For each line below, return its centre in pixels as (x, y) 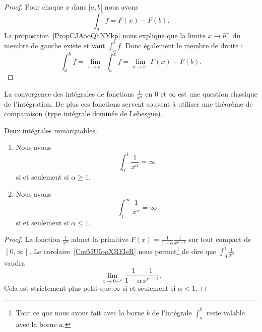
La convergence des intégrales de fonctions (69, 93)
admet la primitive (100, 239)
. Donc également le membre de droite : (182, 45)
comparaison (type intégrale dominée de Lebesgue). (83, 113)
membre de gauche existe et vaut (55, 45)
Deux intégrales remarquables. (51, 130)
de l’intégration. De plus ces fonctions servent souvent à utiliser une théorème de (128, 103)
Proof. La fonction (32, 239)
